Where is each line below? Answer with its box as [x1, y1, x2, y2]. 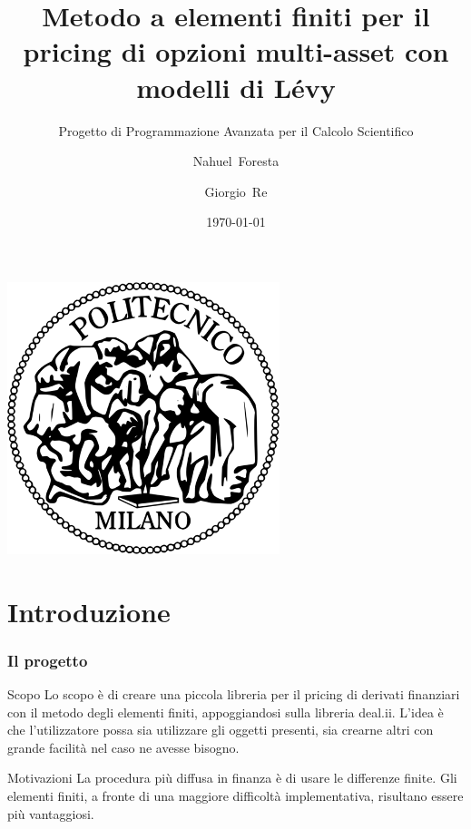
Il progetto [7, 649, 88, 671]
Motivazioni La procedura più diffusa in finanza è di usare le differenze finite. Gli [7, 768, 457, 787]
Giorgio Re [204, 181, 268, 200]
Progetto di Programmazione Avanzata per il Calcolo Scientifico [58, 121, 414, 140]
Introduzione [7, 592, 171, 629]
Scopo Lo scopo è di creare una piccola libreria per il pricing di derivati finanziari [7, 685, 460, 704]
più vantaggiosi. [7, 804, 94, 823]
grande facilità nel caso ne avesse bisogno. [7, 737, 240, 756]
